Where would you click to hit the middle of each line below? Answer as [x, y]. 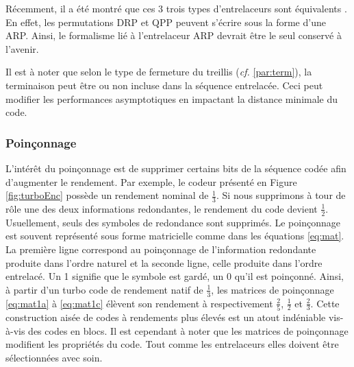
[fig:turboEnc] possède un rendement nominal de [107, 195]
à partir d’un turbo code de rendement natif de [104, 289]
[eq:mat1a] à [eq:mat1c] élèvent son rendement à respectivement [139, 303]
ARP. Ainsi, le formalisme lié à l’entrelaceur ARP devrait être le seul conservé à [174, 35]
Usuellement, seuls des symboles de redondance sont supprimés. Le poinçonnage [173, 222]
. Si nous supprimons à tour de [281, 195]
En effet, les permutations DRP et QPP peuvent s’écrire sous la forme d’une [166, 22]
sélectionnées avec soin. [54, 357]
